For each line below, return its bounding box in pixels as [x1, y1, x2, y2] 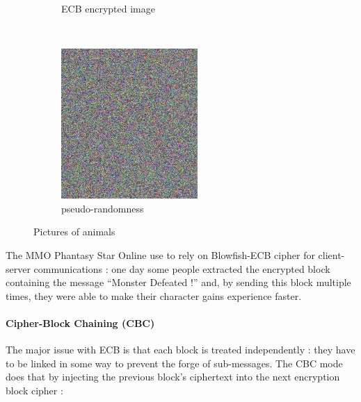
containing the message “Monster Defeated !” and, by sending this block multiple [6, 275, 351, 290]
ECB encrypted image [61, 1, 155, 15]
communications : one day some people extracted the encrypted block [33, 261, 330, 276]
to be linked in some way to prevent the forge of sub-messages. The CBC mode [6, 355, 343, 370]
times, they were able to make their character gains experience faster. [6, 288, 302, 303]
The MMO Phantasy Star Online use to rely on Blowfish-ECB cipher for [6, 247, 315, 262]
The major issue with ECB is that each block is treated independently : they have [6, 342, 355, 357]
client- [318, 247, 345, 262]
